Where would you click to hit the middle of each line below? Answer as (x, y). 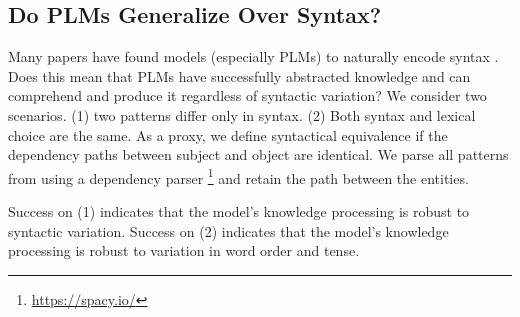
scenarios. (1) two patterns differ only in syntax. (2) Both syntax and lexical (242, 114)
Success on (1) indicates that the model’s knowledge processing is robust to (239, 211)
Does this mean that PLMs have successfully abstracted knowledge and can (239, 75)
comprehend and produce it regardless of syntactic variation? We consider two (247, 95)
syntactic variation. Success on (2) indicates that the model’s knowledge (228, 230)
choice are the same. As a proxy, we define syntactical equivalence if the (228, 134)
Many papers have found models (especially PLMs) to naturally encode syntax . (253, 56)
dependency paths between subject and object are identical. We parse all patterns (258, 154)
